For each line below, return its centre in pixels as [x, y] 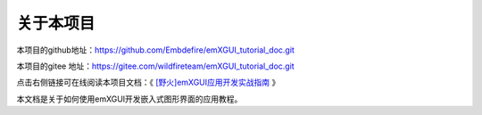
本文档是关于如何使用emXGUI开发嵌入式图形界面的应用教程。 [129, 99]
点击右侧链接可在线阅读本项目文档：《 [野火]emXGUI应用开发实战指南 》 [148, 82]
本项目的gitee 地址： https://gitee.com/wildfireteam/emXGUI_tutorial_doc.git [155, 66]
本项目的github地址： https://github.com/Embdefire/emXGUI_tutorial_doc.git [155, 50]
